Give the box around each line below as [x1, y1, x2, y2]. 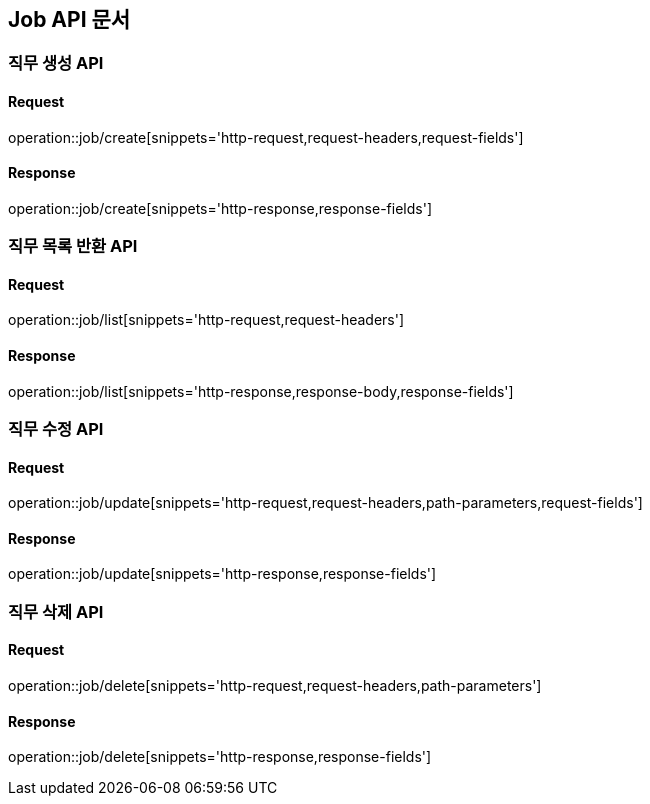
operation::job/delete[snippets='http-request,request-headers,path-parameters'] [8, 677, 542, 695]
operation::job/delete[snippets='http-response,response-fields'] [8, 748, 432, 766]
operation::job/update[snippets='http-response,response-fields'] [8, 565, 437, 583]
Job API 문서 [8, 7, 131, 32]
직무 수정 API [8, 419, 104, 440]
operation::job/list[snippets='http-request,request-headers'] [8, 311, 405, 329]
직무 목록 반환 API [8, 236, 138, 257]
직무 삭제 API [8, 601, 104, 622]
